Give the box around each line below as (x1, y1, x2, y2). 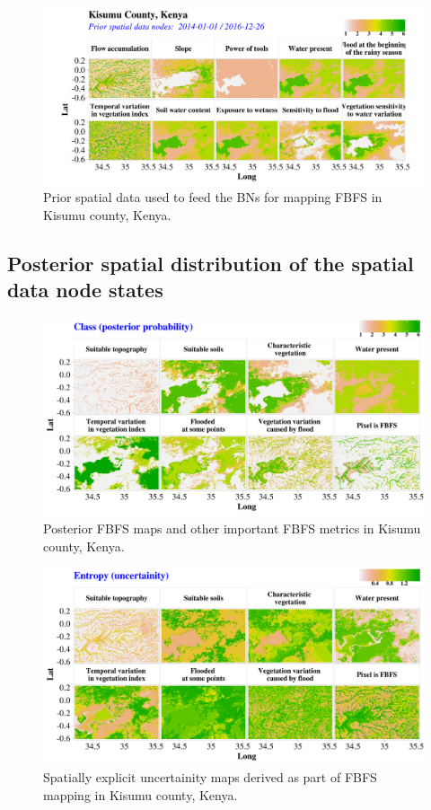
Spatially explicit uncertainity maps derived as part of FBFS (43, 768, 377, 787)
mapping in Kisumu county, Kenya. (43, 785, 238, 804)
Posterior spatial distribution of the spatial (7, 249, 414, 277)
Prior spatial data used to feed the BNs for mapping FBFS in (43, 188, 383, 207)
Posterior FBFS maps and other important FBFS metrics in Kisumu (43, 518, 421, 537)
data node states (7, 276, 163, 304)
